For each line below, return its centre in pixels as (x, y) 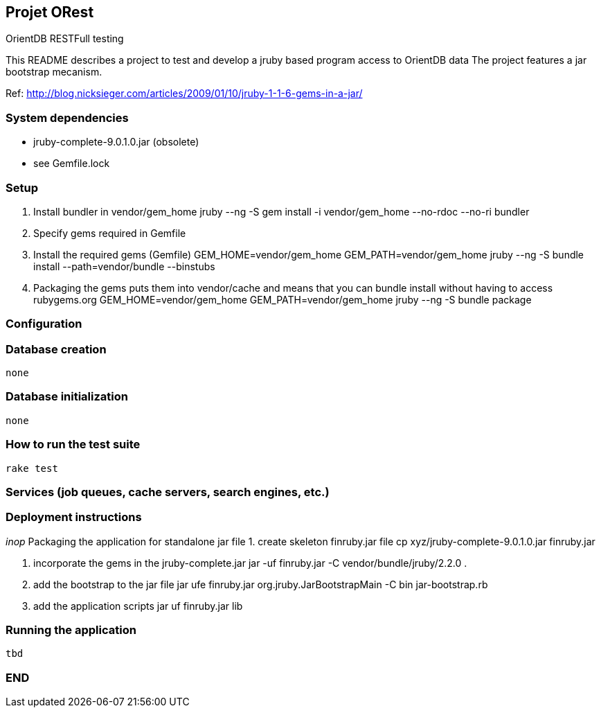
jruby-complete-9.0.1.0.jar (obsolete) (116, 142)
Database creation (56, 349)
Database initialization (67, 397)
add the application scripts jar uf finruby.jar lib (138, 606)
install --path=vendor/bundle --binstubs (124, 266)
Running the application (71, 630)
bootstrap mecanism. (54, 72)
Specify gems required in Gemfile (110, 233)
